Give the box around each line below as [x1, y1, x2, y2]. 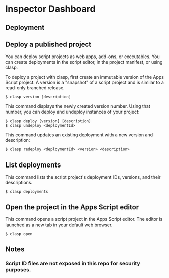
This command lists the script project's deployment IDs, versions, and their [5, 174, 161, 180]
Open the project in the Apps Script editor [5, 203, 139, 211]
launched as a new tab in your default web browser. [5, 221, 113, 228]
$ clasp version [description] [5, 94, 71, 100]
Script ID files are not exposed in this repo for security [5, 260, 140, 267]
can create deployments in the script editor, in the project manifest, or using [5, 59, 163, 65]
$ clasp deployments [5, 189, 49, 194]
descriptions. [5, 180, 33, 186]
